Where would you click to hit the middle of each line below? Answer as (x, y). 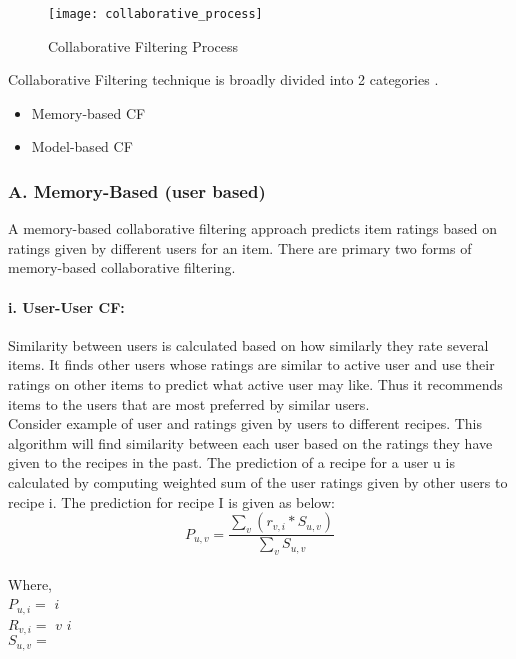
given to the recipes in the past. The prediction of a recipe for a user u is (231, 462)
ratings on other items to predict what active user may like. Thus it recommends (255, 384)
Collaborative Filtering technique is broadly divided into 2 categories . (223, 79)
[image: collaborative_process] (155, 14)
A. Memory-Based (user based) (137, 190)
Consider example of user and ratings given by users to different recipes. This (245, 423)
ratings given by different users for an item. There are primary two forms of (240, 247)
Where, (30, 583)
